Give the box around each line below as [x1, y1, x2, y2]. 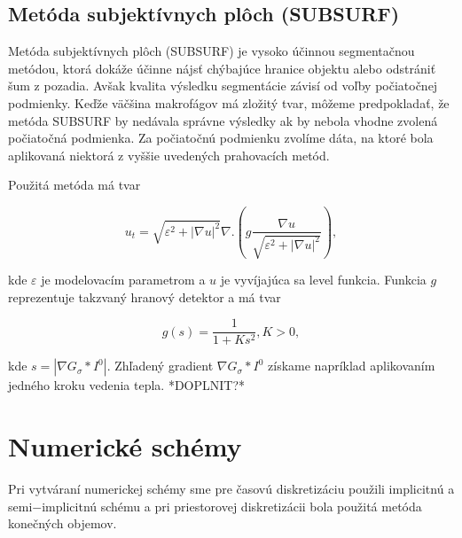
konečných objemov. [8, 514, 117, 533]
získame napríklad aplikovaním [268, 356, 435, 375]
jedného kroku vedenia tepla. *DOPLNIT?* [8, 376, 246, 394]
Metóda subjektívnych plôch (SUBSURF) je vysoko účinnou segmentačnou [8, 42, 415, 60]
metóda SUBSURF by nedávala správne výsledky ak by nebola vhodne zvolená [8, 111, 438, 129]
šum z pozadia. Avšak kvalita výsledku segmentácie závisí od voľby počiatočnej [8, 76, 438, 95]
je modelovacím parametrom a [41, 269, 206, 288]
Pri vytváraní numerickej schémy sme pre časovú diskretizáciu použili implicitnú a [8, 479, 455, 497]
